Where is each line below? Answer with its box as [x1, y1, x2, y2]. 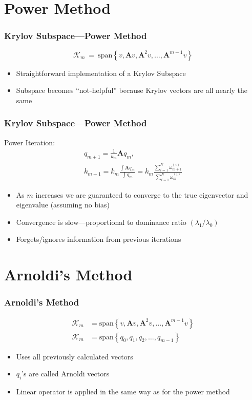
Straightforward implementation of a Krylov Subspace [16, 67, 186, 78]
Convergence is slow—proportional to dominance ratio [16, 216, 186, 227]
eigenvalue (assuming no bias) [16, 199, 110, 210]
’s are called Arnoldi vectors [22, 368, 110, 379]
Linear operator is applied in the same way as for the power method [16, 386, 230, 397]
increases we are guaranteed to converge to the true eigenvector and [35, 189, 248, 200]
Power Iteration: [4, 137, 55, 147]
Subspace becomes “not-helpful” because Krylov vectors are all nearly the [16, 85, 247, 96]
